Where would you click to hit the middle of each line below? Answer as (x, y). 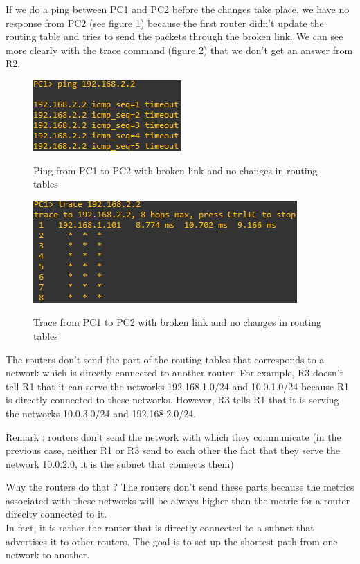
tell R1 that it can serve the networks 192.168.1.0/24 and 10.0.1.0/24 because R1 (178, 386)
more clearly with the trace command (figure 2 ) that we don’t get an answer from (179, 49)
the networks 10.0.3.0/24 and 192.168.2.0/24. (101, 413)
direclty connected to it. (56, 514)
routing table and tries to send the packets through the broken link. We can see (174, 36)
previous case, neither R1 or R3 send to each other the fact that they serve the (173, 450)
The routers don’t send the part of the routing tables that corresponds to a (165, 359)
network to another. (48, 555)
